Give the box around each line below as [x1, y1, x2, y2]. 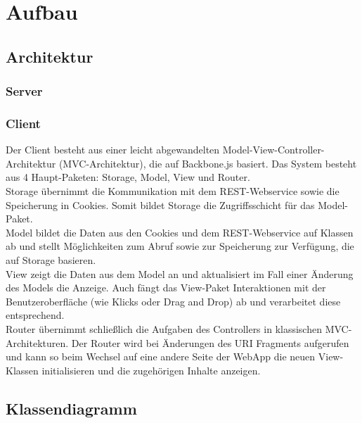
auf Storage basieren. [6, 252, 96, 267]
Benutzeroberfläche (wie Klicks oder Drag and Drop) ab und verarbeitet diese [6, 293, 341, 308]
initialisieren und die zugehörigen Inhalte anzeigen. [41, 362, 261, 377]
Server [6, 82, 43, 100]
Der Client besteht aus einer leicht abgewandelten [6, 142, 220, 157]
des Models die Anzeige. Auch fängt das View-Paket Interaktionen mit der [6, 280, 326, 295]
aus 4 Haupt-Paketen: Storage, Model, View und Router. [6, 170, 250, 184]
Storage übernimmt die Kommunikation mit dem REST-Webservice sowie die [6, 184, 340, 198]
